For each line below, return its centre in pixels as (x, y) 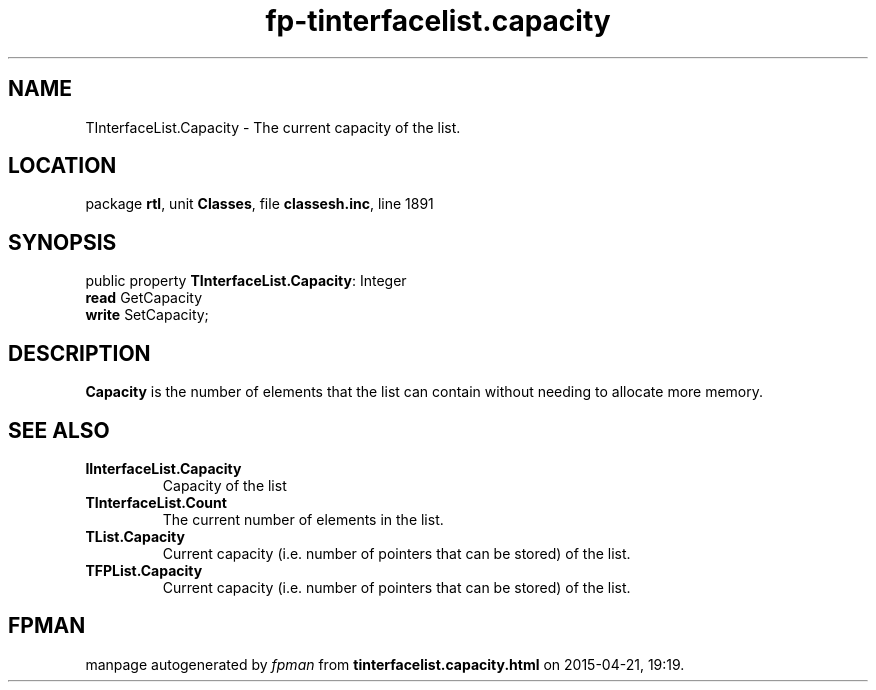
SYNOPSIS (62, 242)
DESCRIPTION (79, 353)
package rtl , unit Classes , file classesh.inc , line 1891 (259, 204)
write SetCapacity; (147, 315)
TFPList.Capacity (144, 570)
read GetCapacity (144, 298)
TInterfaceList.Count (156, 502)
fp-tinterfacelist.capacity (438, 21)
